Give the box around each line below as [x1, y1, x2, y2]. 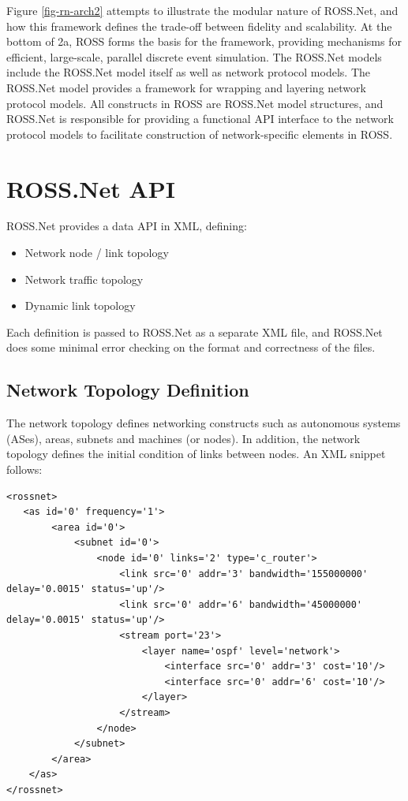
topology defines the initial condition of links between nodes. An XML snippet [6, 445, 386, 462]
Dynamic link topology [24, 297, 136, 314]
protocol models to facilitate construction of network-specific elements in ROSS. [6, 125, 393, 142]
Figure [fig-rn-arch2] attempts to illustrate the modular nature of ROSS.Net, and [6, 2, 399, 18]
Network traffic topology [24, 270, 144, 287]
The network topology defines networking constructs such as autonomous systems [6, 415, 401, 431]
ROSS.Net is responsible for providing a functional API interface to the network [6, 110, 394, 127]
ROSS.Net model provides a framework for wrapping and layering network [6, 79, 366, 95]
